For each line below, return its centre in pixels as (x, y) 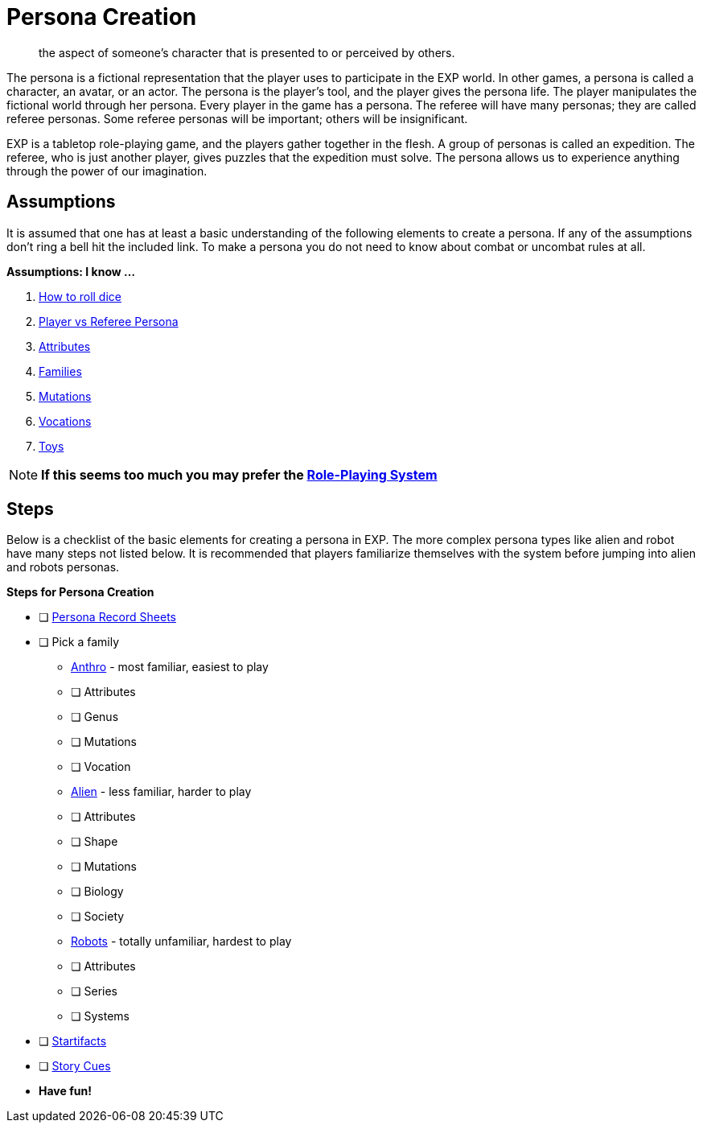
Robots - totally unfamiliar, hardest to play (181, 942)
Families (60, 371)
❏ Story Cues (75, 1066)
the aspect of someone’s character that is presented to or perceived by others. (247, 52)
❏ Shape (95, 842)
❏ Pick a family (79, 642)
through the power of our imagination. (107, 171)
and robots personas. (63, 567)
